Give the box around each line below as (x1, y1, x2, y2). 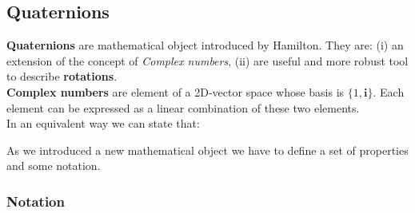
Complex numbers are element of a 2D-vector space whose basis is (6, 83, 345, 100)
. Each (373, 83, 405, 100)
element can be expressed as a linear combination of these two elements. (6, 99, 360, 116)
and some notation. (6, 157, 101, 174)
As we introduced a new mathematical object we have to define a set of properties (6, 141, 409, 158)
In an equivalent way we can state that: (6, 115, 200, 132)
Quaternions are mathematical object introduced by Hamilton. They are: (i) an (6, 37, 404, 53)
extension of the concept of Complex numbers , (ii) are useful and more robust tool (6, 52, 409, 69)
